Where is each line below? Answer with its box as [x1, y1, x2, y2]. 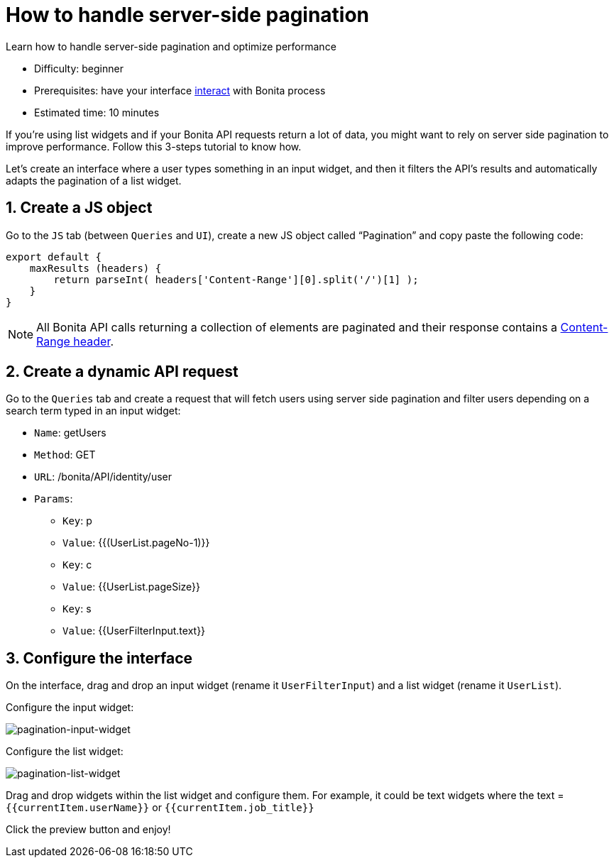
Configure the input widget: [6, 701, 134, 714]
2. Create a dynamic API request [6, 363, 239, 381]
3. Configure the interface [6, 649, 193, 667]
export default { [6, 251, 102, 263]
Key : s [62, 603, 92, 615]
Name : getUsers [34, 427, 106, 439]
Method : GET [34, 449, 96, 461]
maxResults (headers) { [29, 262, 162, 274]
